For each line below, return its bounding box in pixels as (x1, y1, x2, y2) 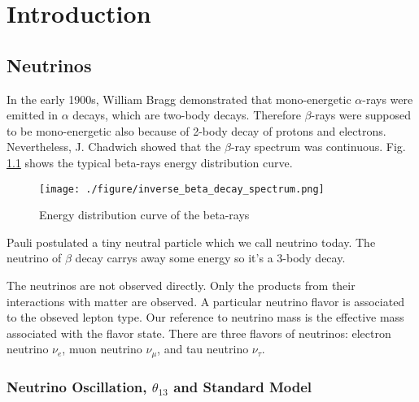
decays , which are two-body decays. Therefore (72, 106, 301, 123)
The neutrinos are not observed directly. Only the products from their (7, 276, 356, 293)
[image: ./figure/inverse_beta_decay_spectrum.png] (39, 183, 325, 195)
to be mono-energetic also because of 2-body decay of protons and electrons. (7, 122, 386, 139)
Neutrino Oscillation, (7, 376, 147, 396)
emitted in (7, 106, 58, 123)
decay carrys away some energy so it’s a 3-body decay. (75, 249, 346, 266)
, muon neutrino (62, 340, 142, 357)
